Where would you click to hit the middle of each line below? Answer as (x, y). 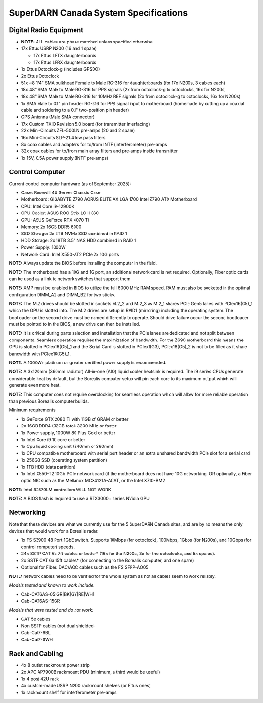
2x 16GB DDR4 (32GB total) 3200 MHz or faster (69, 426)
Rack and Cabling (36, 653)
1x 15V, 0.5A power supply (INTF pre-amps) (65, 158)
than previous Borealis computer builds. (49, 401)
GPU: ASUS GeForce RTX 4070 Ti (55, 220)
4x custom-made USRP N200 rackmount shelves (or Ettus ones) (86, 685)
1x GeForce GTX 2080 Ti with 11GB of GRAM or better (75, 419)
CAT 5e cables (36, 619)
